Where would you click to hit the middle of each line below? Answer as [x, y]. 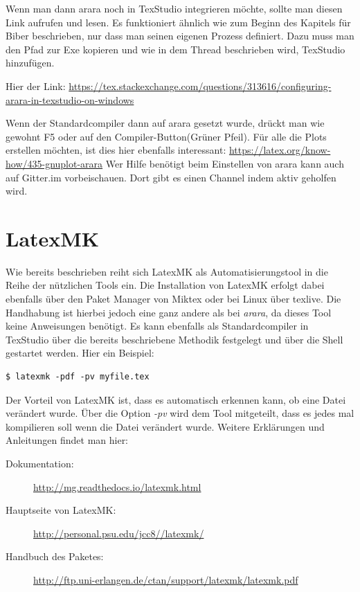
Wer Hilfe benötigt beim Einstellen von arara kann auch [225, 163]
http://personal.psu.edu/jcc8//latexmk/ [119, 533]
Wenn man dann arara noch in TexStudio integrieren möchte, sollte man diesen [174, 8]
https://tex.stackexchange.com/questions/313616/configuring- [200, 86]
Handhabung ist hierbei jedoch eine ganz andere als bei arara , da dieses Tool [169, 312]
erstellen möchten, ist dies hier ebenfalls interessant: [116, 150]
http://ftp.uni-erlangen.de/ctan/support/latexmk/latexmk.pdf [166, 579]
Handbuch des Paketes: [55, 556]
